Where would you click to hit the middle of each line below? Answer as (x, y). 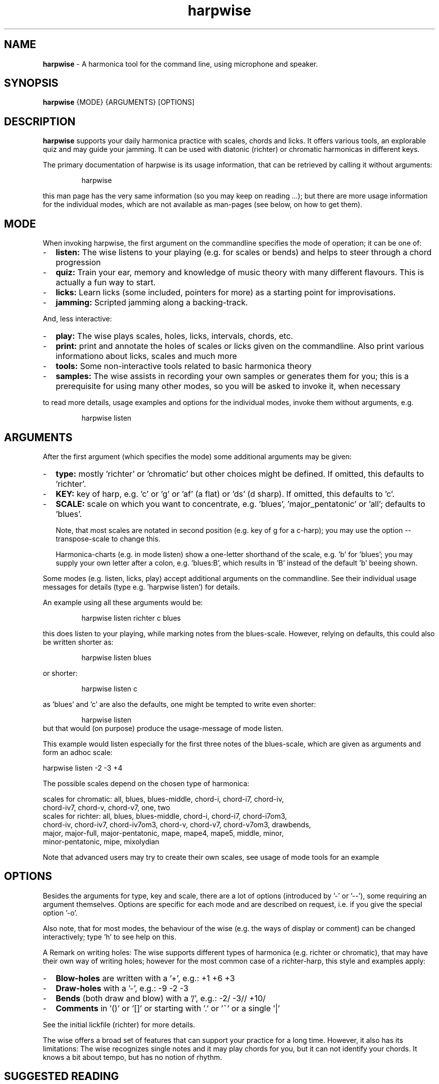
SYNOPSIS (31, 83)
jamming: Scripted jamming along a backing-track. (152, 303)
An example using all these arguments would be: (123, 602)
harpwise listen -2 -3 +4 (83, 768)
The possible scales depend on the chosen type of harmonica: (146, 783)
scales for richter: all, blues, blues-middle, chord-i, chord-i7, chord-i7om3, (165, 816)
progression (78, 262)
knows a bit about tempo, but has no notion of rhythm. (132, 1057)
